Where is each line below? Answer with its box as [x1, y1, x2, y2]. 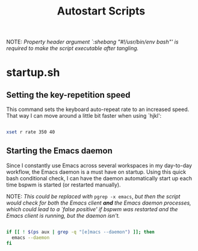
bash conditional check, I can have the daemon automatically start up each [6, 174, 193, 182]
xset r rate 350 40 [6, 129, 55, 135]
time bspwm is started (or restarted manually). [6, 181, 122, 188]
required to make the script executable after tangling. [6, 45, 139, 52]
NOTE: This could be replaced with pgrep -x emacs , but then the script [6, 192, 181, 200]
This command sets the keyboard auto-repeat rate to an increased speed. [6, 106, 190, 113]
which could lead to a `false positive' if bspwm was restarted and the [6, 205, 178, 212]
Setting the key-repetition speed [6, 89, 131, 100]
